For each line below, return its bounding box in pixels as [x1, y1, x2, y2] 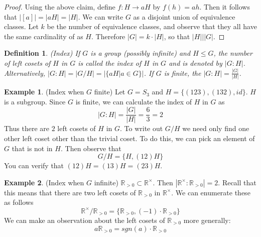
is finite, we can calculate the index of [75, 96, 192, 106]
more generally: [183, 214, 231, 225]
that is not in [12, 143, 53, 153]
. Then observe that [60, 143, 121, 153]
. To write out [119, 123, 163, 134]
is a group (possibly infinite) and [90, 48, 191, 58]
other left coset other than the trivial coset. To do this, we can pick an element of [4, 133, 255, 144]
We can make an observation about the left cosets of [4, 214, 165, 225]
